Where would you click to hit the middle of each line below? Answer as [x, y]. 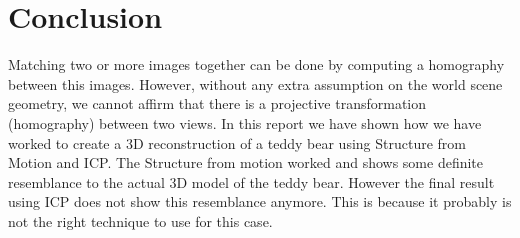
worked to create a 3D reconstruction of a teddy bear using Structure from [237, 142]
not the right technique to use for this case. [140, 220]
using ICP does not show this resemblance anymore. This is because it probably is [260, 201]
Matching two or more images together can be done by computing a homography [256, 64]
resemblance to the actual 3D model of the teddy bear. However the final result [251, 181]
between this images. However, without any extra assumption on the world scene [255, 83]
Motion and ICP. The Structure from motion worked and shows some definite [246, 162]
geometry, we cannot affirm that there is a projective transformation [217, 103]
